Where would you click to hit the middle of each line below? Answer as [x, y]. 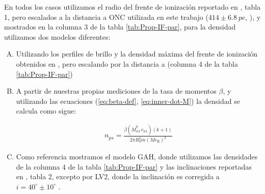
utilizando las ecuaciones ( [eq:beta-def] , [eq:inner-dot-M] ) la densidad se [128, 101]
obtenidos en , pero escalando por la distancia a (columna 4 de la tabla [127, 63]
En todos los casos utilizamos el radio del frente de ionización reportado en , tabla [132, 7]
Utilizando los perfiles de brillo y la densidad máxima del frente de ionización [137, 54]
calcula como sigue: [46, 111]
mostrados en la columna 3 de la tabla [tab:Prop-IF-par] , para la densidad [120, 27]
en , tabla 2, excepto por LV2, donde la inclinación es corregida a [118, 176]
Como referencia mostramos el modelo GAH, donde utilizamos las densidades [137, 157]
